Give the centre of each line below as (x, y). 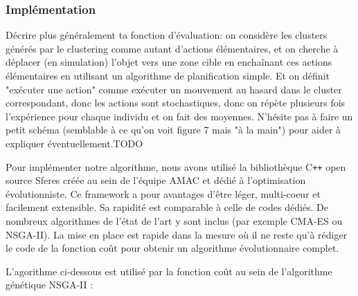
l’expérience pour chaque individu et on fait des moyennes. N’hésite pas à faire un (179, 116)
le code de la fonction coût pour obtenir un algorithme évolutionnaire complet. (172, 248)
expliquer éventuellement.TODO (74, 143)
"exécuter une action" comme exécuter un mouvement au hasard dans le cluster (174, 89)
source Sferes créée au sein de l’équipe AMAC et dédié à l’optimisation (156, 180)
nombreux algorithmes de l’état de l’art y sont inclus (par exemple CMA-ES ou (174, 221)
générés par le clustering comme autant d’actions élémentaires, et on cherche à (172, 48)
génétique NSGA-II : (50, 285)
